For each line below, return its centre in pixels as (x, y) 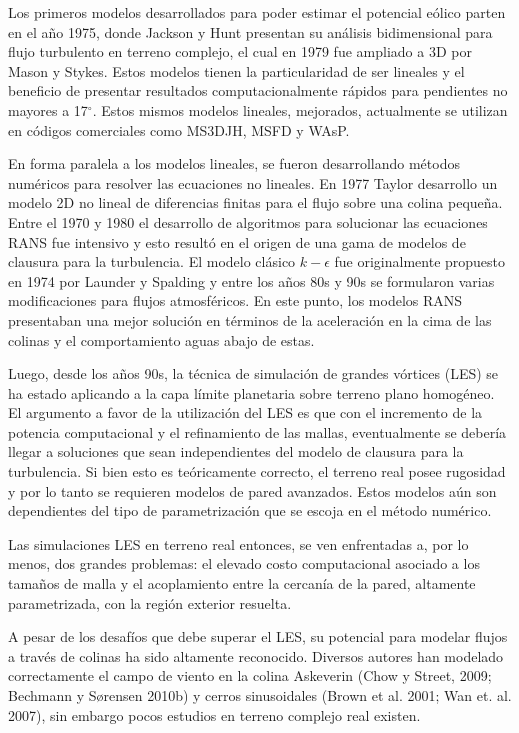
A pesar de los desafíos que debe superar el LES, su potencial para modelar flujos (258, 636)
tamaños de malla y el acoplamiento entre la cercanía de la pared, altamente (242, 583)
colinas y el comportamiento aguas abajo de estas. (161, 339)
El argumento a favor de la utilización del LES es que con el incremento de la (245, 412)
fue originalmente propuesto (420, 261)
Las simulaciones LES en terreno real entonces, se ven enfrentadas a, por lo (238, 543)
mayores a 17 (48, 109)
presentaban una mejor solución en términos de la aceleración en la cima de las (250, 319)
